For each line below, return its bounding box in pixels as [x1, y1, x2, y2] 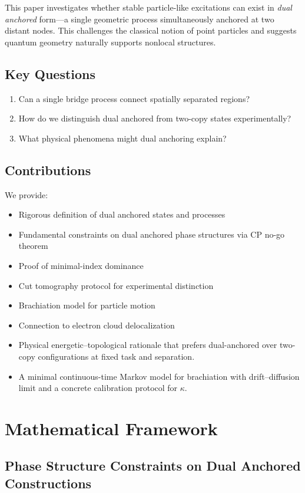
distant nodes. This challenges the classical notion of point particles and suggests [5, 24, 297, 37]
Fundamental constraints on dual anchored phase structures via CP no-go [18, 228, 285, 240]
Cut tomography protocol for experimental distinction [18, 279, 214, 291]
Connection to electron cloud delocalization [18, 318, 175, 331]
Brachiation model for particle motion [18, 299, 155, 311]
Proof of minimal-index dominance [18, 259, 144, 271]
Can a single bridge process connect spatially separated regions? [18, 92, 250, 104]
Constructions [5, 474, 92, 492]
